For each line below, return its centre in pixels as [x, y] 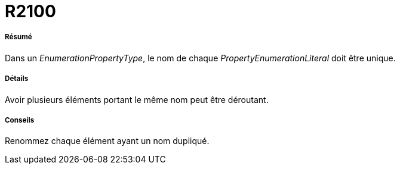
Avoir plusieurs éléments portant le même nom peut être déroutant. [137, 99]
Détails [17, 79]
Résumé [19, 37]
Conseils [20, 120]
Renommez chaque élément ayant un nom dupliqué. [107, 141]
